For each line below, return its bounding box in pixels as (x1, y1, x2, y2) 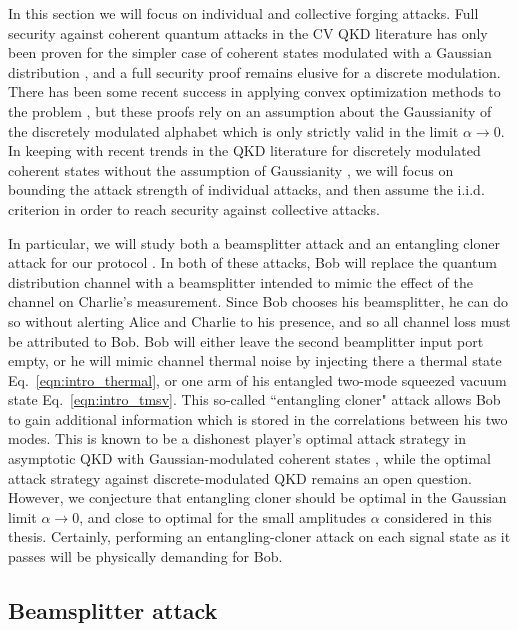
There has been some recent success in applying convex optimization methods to (8, 81, 501, 102)
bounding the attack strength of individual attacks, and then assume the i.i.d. (8, 179, 485, 200)
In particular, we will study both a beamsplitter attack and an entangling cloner (8, 232, 500, 253)
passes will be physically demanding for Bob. (8, 546, 283, 567)
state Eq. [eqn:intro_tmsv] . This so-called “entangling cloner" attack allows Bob (8, 389, 501, 410)
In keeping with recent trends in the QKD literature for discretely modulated (8, 140, 481, 161)
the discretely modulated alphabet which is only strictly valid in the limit (8, 120, 459, 141)
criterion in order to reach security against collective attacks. (8, 198, 380, 219)
